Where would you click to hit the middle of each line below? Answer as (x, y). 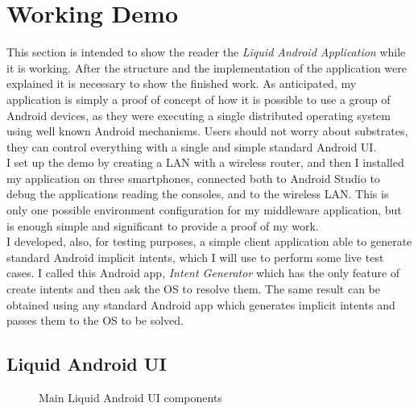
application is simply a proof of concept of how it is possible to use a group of (199, 99)
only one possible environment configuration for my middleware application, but (204, 210)
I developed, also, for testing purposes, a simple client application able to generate (209, 241)
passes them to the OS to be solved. (95, 320)
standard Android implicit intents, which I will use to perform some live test (195, 257)
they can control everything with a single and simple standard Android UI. (192, 146)
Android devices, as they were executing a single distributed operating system (199, 115)
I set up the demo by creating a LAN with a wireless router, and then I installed (205, 162)
